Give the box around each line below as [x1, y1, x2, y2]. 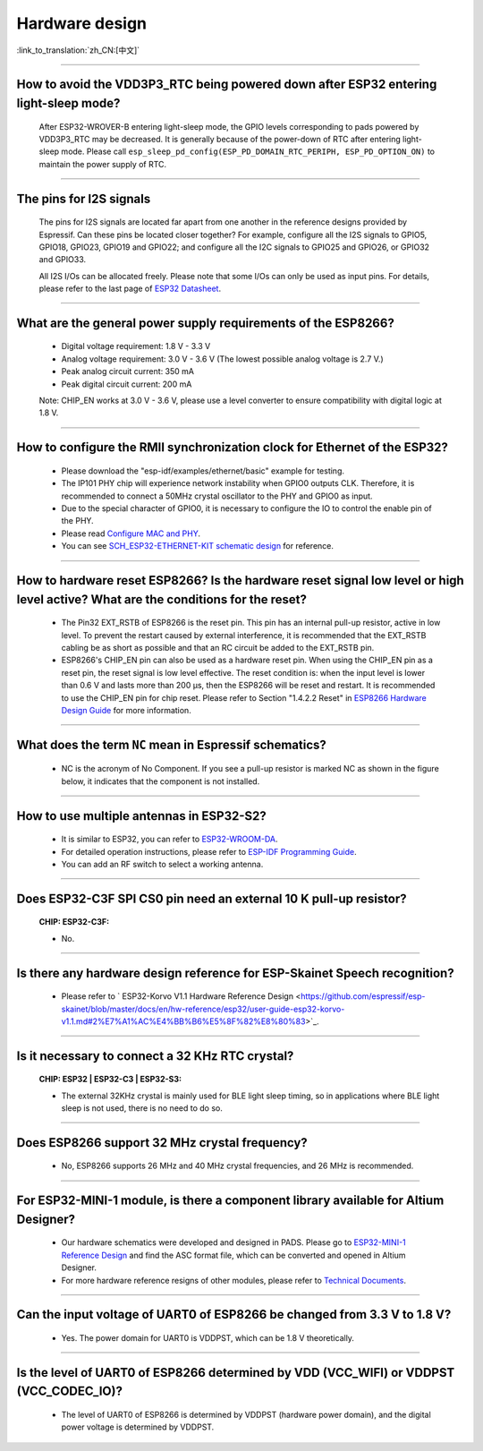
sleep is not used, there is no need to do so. [61, 1103, 223, 1114]
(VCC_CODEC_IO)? [16, 1384, 123, 1399]
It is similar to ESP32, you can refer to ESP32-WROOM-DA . [61, 833, 278, 845]
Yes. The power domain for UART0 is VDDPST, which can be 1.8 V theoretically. [61, 1333, 355, 1344]
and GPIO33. [38, 254, 87, 265]
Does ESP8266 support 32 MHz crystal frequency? [16, 1135, 308, 1150]
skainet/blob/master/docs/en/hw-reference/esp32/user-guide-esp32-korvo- [61, 1003, 345, 1014]
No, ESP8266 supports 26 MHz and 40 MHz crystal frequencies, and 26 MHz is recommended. [61, 1160, 414, 1172]
